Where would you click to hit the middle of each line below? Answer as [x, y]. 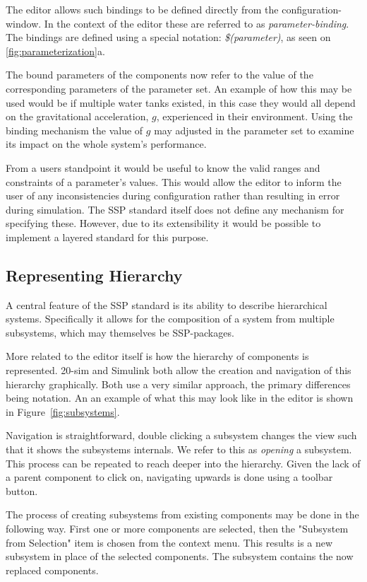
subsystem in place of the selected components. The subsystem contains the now [180, 556]
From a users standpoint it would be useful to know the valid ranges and [163, 167]
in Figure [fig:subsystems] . [63, 411]
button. [22, 490]
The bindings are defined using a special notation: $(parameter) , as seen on [168, 37]
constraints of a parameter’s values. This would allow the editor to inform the [174, 181]
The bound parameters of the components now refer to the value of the [160, 75]
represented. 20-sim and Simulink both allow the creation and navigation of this [179, 370]
